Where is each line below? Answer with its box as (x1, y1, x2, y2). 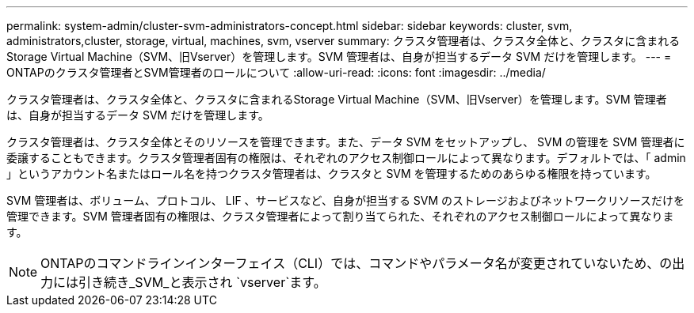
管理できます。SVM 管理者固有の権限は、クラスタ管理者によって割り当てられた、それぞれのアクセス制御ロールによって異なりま (6, 209, 674, 223)
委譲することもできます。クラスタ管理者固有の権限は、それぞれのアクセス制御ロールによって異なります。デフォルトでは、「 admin (6, 151, 686, 164)
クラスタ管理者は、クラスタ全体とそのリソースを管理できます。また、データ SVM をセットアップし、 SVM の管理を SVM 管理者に (6, 135, 685, 149)
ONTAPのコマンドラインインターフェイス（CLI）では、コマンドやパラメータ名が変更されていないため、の (40, 255, 673, 271)
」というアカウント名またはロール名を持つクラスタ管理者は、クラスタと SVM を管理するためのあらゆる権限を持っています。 (6, 167, 657, 180)
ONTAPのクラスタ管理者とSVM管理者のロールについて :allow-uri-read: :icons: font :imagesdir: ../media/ (6, 66, 546, 79)
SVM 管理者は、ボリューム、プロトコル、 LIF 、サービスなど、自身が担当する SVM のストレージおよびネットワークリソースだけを (6, 194, 685, 207)
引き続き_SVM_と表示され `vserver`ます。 (78, 274, 326, 290)
